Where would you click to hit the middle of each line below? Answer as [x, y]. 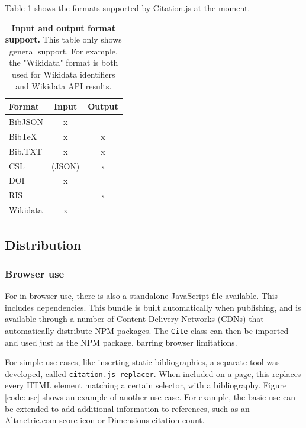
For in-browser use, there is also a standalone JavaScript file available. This [141, 296]
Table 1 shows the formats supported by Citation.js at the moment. [128, 8]
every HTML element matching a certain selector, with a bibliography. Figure [146, 385]
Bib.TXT [26, 151]
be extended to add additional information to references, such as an [127, 408]
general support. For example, [63, 51]
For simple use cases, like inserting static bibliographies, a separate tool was [142, 362]
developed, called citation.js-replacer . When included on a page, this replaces [153, 373]
